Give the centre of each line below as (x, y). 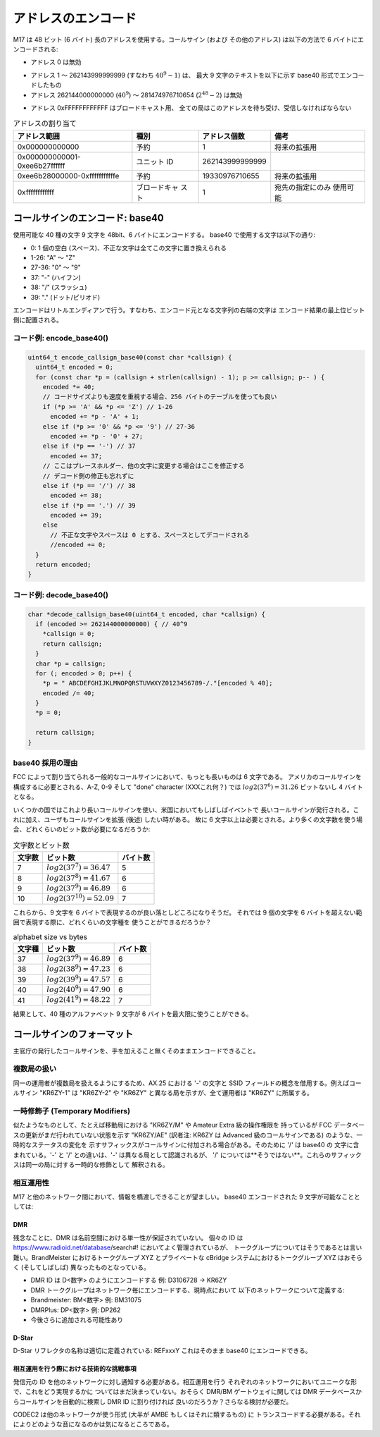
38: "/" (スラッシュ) (59, 287)
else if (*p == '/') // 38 (89, 485)
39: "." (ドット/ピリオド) (65, 297)
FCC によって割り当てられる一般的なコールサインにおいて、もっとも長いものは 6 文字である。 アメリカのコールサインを (188, 777)
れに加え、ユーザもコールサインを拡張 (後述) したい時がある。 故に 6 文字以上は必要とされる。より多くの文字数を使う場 (188, 819)
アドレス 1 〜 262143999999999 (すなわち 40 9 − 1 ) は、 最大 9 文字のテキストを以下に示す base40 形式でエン (191, 75)
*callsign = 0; (69, 634)
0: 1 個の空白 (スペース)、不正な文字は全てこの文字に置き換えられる (128, 247)
